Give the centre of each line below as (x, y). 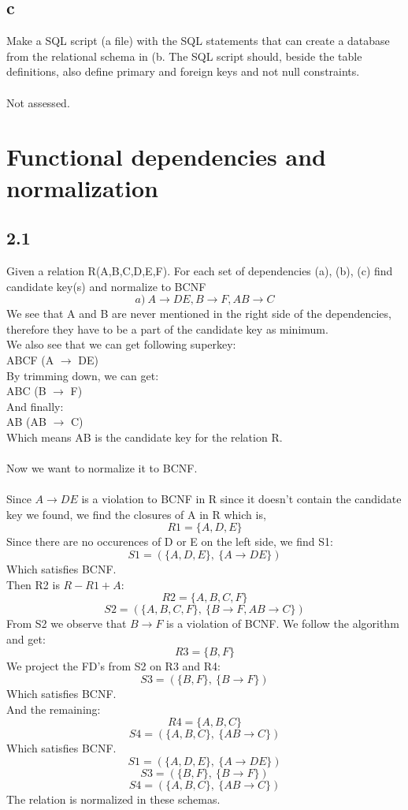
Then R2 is (33, 584)
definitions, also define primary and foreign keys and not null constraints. (183, 71)
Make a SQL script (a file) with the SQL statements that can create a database (198, 41)
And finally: (35, 406)
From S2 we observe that (67, 623)
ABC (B (26, 391)
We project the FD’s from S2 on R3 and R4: (113, 666)
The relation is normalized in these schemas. (113, 799)
